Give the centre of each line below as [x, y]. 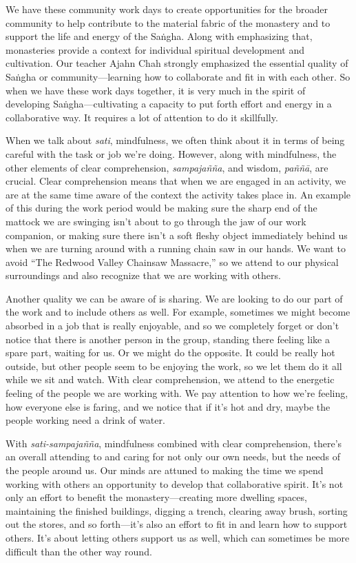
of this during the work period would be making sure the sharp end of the [161, 208]
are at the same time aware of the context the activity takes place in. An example [178, 194]
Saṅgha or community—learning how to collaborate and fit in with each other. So [178, 76]
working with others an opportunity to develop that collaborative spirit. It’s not [175, 483]
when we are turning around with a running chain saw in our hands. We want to [176, 248]
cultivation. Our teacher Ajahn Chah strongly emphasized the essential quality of [177, 63]
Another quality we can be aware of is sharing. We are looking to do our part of [174, 298]
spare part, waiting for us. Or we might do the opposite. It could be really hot [170, 352]
